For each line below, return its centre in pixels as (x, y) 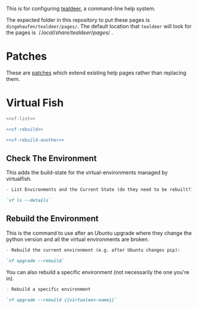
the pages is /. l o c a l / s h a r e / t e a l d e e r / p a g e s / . (60, 32)
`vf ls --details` (29, 200)
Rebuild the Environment (52, 219)
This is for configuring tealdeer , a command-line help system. (81, 9)
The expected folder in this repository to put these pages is (78, 20)
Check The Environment (52, 158)
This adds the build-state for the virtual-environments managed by (87, 173)
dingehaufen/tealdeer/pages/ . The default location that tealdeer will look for (99, 26)
